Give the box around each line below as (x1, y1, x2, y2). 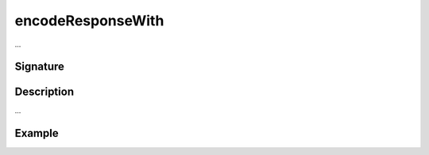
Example (14, 127, 59, 140)
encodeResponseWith (14, 12, 164, 29)
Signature (14, 60, 65, 74)
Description (14, 85, 75, 99)
